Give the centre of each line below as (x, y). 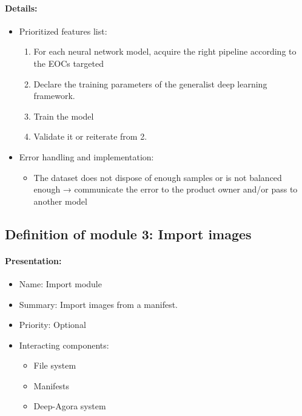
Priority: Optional (52, 325)
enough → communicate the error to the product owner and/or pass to (166, 189)
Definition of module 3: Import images (128, 234)
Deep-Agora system (70, 406)
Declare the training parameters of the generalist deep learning (150, 84)
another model (60, 201)
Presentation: (33, 260)
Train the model (64, 116)
